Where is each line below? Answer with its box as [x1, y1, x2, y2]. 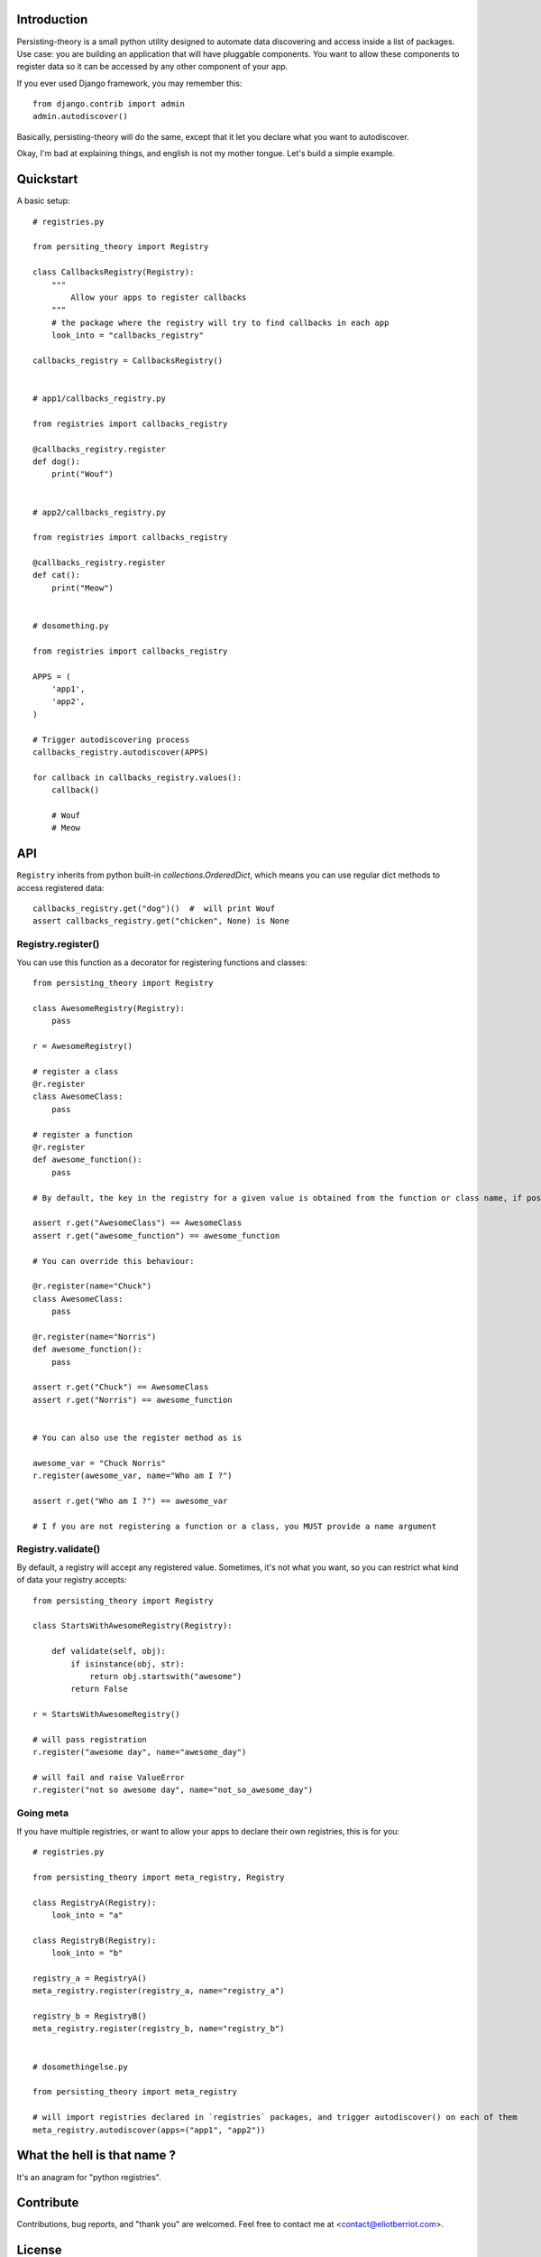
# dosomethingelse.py [32, 2061, 128, 2072]
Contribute [16, 2195, 79, 2211]
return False [70, 1684, 128, 1695]
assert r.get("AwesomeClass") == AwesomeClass [32, 1218, 243, 1228]
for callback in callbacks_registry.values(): [32, 772, 243, 783]
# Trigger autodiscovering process [32, 734, 190, 745]
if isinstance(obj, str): [70, 1658, 185, 1669]
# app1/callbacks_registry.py [32, 394, 167, 404]
